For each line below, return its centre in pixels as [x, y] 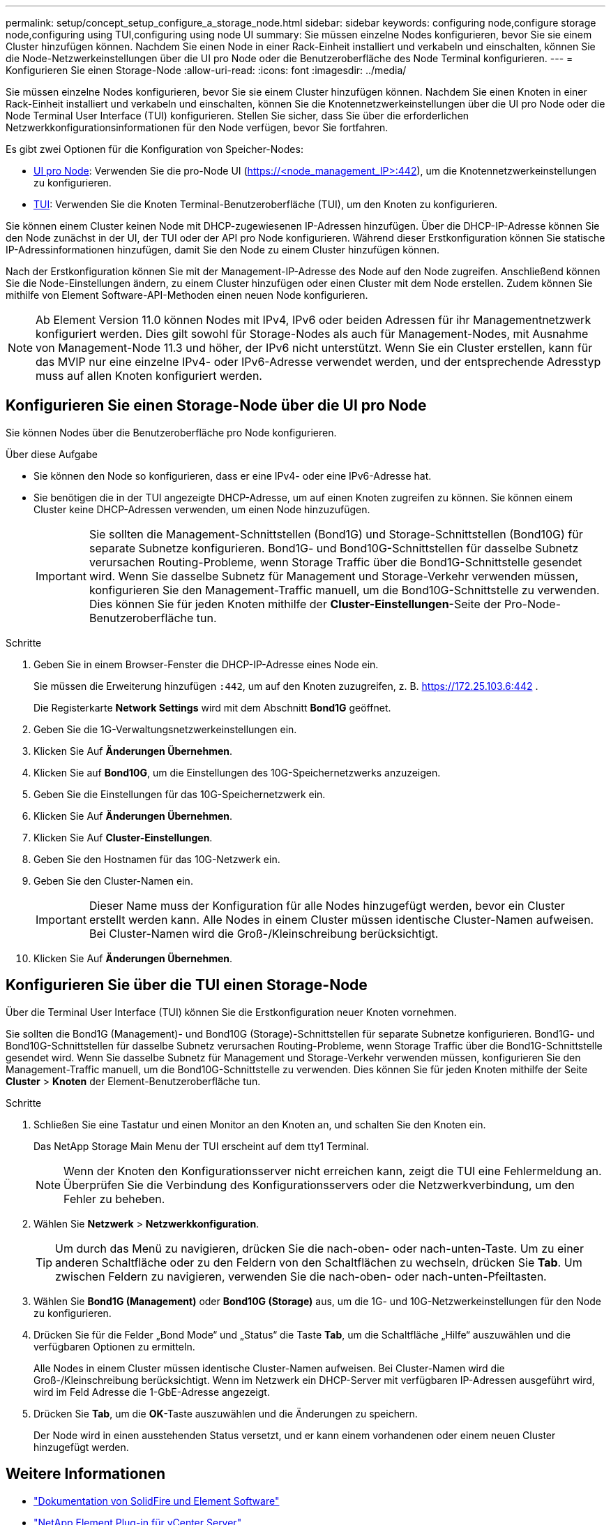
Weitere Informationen [86, 1474]
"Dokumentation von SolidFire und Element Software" [157, 1501]
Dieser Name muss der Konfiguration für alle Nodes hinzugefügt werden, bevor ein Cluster [327, 905]
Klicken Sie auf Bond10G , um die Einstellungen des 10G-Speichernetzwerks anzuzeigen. [237, 772]
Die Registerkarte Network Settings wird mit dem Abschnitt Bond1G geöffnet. [212, 707]
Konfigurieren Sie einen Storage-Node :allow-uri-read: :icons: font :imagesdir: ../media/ [206, 70]
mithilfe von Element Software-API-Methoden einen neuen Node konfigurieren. [187, 295]
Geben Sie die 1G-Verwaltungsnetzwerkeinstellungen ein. [165, 729]
